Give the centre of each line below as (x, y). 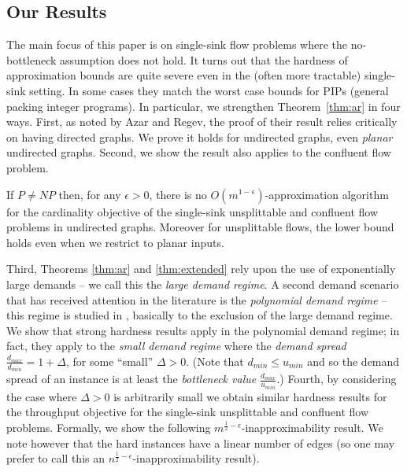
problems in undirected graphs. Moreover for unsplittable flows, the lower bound (200, 227)
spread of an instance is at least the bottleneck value (131, 379)
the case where (42, 396)
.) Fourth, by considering (337, 379)
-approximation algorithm (327, 194)
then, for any (90, 194)
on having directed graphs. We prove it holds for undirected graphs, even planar (200, 136)
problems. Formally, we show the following (109, 428)
